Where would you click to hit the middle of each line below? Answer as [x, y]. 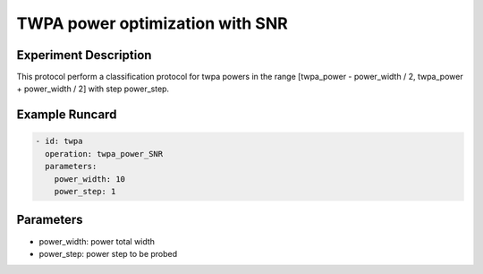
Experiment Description [84, 55]
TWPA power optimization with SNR [152, 23]
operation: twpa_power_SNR [104, 154]
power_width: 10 [89, 179]
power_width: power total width [97, 241]
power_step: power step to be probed [108, 253]
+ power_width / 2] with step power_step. [93, 89]
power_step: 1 [85, 192]
